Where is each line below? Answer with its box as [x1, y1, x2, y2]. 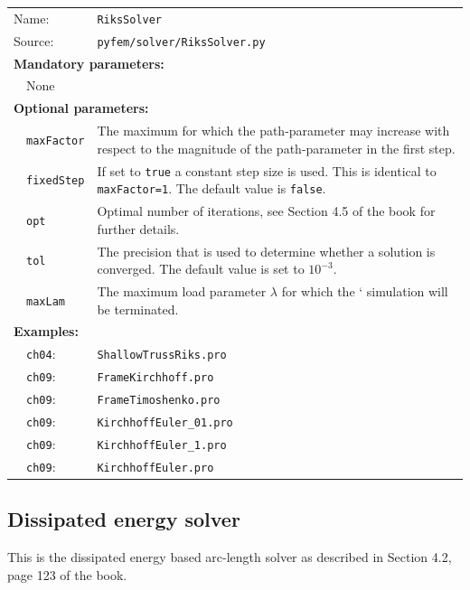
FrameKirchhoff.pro [97, 371, 214, 385]
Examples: [14, 322, 79, 341]
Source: [14, 31, 54, 50]
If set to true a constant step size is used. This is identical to [97, 161, 437, 180]
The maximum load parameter [97, 281, 267, 300]
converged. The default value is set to [97, 259, 305, 278]
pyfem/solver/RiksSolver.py [97, 35, 266, 49]
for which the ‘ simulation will [281, 281, 448, 300]
